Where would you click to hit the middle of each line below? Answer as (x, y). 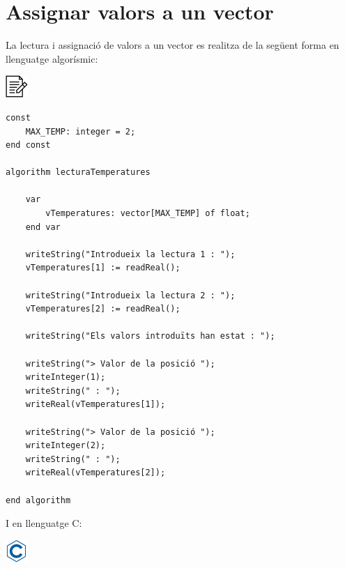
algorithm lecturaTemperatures (78, 172)
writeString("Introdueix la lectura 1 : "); (130, 254)
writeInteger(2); (66, 446)
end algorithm (38, 500)
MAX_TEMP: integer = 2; (80, 131)
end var (43, 227)
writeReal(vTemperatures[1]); (95, 405)
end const (28, 145)
